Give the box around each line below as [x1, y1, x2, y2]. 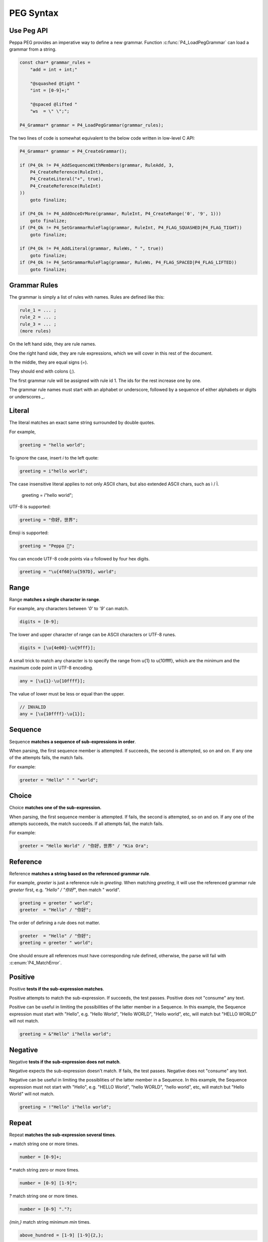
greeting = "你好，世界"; [19, 517, 78, 523]
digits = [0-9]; [19, 619, 60, 624]
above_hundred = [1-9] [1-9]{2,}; [19, 1233, 104, 1238]
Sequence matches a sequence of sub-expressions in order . [9, 738, 136, 745]
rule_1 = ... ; [19, 308, 57, 313]
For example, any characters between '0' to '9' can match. [9, 606, 129, 612]
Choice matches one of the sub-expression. [9, 805, 102, 811]
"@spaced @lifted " [30, 101, 78, 107]
